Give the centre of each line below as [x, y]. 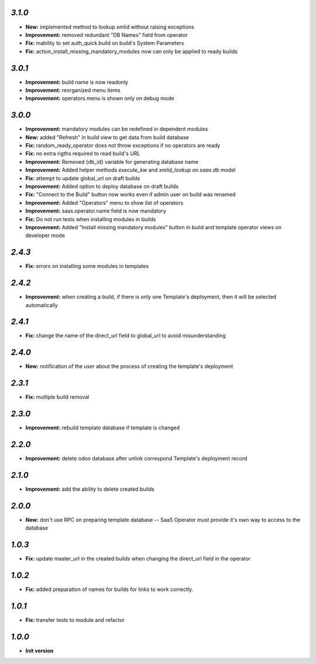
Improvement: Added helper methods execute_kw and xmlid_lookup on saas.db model [130, 170]
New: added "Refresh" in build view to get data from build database [107, 137]
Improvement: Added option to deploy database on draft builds [102, 187]
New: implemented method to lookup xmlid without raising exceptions [110, 27]
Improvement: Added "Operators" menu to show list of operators [104, 202]
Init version [39, 651]
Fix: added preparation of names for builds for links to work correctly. [109, 589]
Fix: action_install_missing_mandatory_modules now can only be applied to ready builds [132, 51]
